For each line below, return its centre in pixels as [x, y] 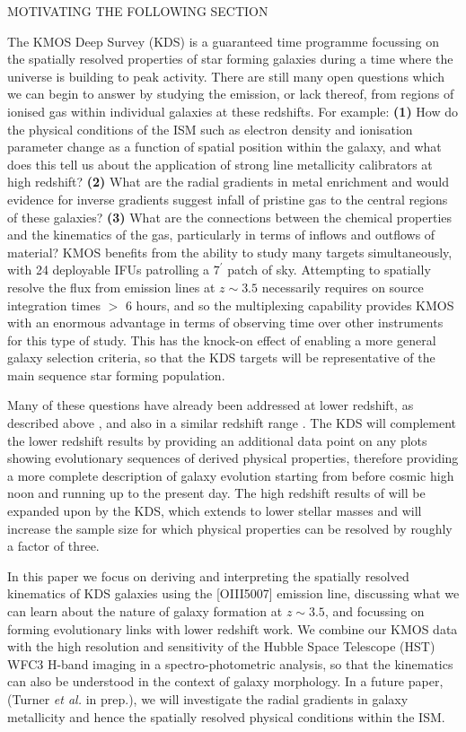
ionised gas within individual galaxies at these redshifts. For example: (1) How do [233, 111]
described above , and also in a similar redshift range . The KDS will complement [232, 423]
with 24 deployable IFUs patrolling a [109, 270]
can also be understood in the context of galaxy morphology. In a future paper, [225, 681]
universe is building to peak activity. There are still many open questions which [226, 76]
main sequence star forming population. [116, 375]
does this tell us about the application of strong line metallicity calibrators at [220, 164]
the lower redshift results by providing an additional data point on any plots [217, 440]
